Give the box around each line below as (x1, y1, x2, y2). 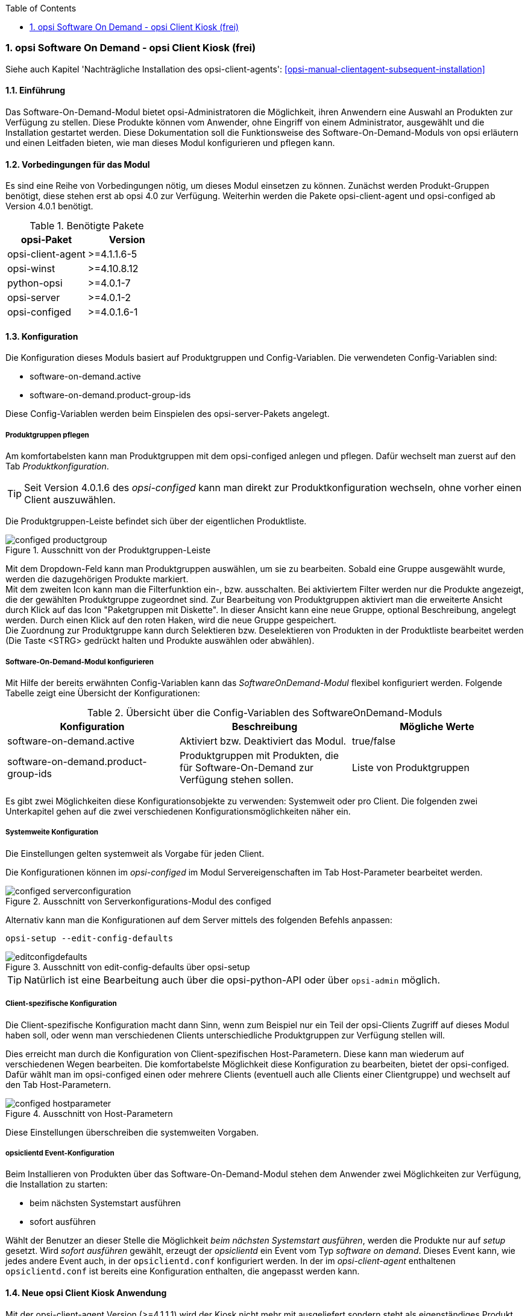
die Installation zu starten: (5, 1179, 108, 1190)
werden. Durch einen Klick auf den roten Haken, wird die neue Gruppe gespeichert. (5, 615, 336, 626)
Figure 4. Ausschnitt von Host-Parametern (5, 1108, 173, 1119)
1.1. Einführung (5, 85, 66, 96)
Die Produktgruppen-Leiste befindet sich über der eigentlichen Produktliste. (5, 516, 307, 527)
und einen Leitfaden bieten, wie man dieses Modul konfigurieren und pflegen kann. (5, 137, 335, 148)
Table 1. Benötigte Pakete (30, 220, 144, 232)
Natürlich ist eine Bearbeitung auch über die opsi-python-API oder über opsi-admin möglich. (24, 973, 441, 986)
